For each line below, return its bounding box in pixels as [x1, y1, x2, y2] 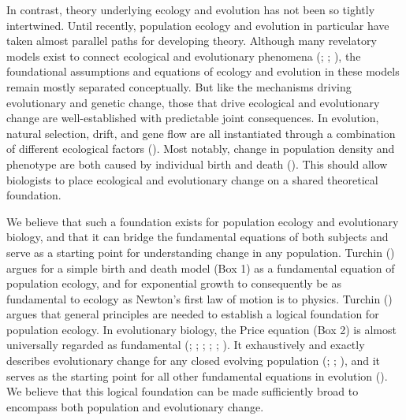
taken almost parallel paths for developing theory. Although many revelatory [6, 32, 377, 49]
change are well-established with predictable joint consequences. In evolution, [6, 110, 379, 126]
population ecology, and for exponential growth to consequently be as [6, 275, 341, 292]
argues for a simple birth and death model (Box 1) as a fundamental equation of [6, 259, 395, 276]
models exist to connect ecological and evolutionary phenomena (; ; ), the [6, 47, 361, 64]
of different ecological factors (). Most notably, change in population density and [6, 140, 395, 157]
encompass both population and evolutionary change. [6, 398, 264, 414]
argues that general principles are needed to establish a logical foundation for [6, 306, 379, 322]
